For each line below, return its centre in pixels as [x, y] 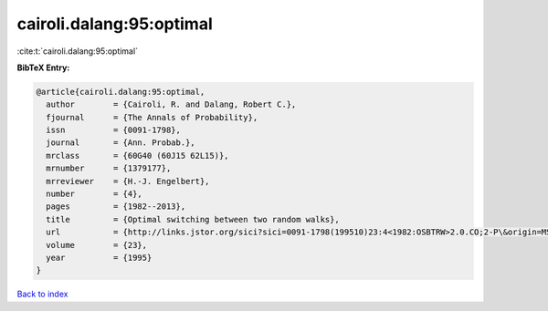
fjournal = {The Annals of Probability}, [152, 117]
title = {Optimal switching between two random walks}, [193, 219]
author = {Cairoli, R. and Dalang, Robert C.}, [171, 104]
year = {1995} [99, 258]
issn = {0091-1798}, [114, 130]
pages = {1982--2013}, [116, 207]
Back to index [42, 294]
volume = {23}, [97, 245]
